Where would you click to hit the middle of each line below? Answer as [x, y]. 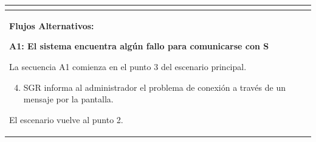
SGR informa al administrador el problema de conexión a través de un [154, 87]
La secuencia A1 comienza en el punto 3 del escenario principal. [128, 66]
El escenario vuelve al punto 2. [66, 119]
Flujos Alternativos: [52, 25]
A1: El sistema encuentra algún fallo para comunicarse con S [139, 46]
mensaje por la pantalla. [68, 99]
